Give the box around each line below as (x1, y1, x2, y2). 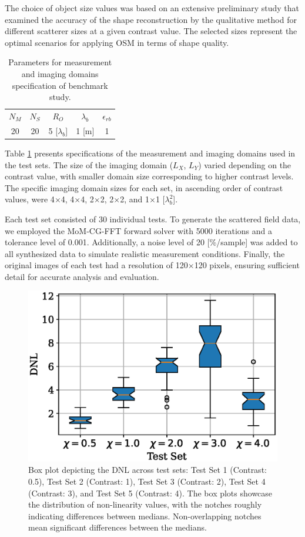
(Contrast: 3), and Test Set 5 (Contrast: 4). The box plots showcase (28, 486, 273, 499)
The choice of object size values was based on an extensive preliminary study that (5, 2, 299, 14)
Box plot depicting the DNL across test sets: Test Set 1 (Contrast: (28, 463, 267, 476)
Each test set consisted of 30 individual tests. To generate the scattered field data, (5, 212, 301, 225)
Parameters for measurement (8, 56, 112, 68)
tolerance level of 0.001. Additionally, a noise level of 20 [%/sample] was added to (5, 236, 298, 248)
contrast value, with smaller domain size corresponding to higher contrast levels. (5, 170, 294, 182)
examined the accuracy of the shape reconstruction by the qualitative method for (5, 13, 297, 25)
